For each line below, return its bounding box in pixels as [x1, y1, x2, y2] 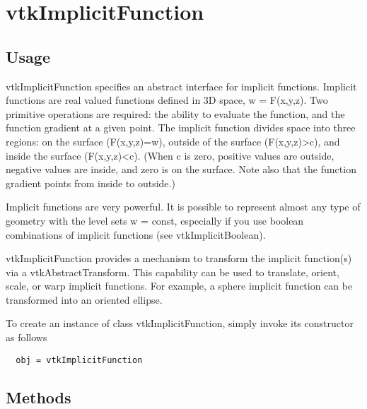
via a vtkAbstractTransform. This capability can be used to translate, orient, [6, 264, 339, 279]
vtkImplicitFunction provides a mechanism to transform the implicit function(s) [6, 251, 352, 266]
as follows [6, 330, 47, 345]
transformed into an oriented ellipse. [6, 292, 163, 307]
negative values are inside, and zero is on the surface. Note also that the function [6, 162, 356, 177]
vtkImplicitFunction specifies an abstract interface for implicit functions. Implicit [6, 78, 357, 93]
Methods [6, 386, 71, 408]
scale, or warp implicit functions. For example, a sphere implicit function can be [6, 278, 353, 293]
